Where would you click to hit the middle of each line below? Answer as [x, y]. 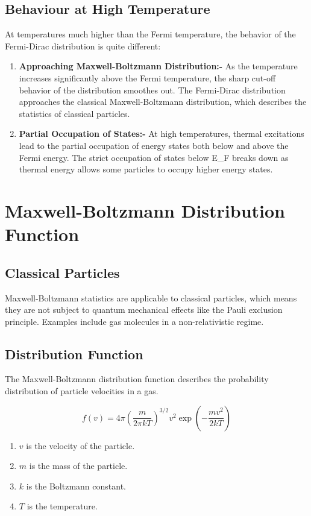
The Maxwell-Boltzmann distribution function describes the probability [137, 379]
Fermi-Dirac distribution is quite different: [83, 46]
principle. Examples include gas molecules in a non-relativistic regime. [134, 321]
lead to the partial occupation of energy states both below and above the [154, 145]
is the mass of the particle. [78, 466]
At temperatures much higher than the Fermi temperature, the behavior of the [150, 34]
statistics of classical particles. [74, 113]
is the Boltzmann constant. [76, 486]
